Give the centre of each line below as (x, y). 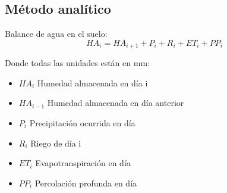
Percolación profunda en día (86, 183)
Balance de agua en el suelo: (56, 34)
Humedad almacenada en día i (92, 83)
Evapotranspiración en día (83, 163)
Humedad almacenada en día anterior (116, 103)
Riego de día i (56, 143)
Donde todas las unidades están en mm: (77, 63)
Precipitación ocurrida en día (82, 123)
